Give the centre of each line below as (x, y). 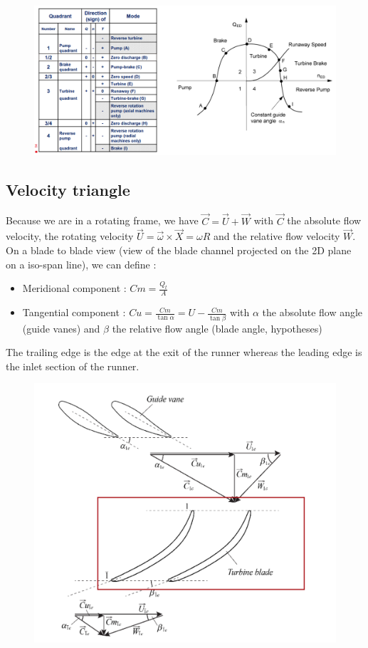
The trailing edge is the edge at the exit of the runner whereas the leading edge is (184, 352)
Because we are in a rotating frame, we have (102, 220)
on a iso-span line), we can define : (81, 264)
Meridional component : (74, 288)
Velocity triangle (68, 189)
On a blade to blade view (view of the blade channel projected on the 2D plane (179, 250)
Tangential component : (74, 312)
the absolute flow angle (312, 312)
